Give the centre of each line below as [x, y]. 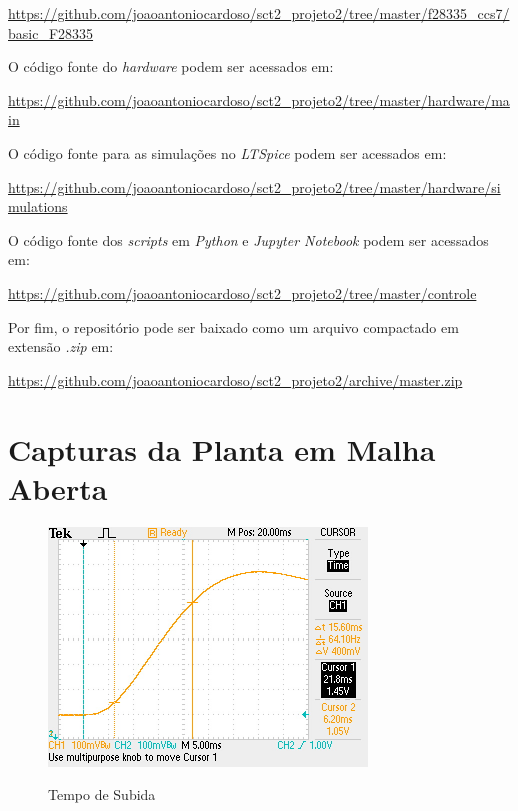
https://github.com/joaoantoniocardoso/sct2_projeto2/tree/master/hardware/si [254, 186]
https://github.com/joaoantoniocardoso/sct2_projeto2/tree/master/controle [242, 292]
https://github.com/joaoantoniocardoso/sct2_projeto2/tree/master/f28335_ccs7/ [259, 13]
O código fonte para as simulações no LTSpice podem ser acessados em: [227, 152]
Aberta [58, 487]
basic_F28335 [51, 32]
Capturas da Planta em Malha [222, 448]
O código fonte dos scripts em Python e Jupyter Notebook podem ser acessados [248, 239]
